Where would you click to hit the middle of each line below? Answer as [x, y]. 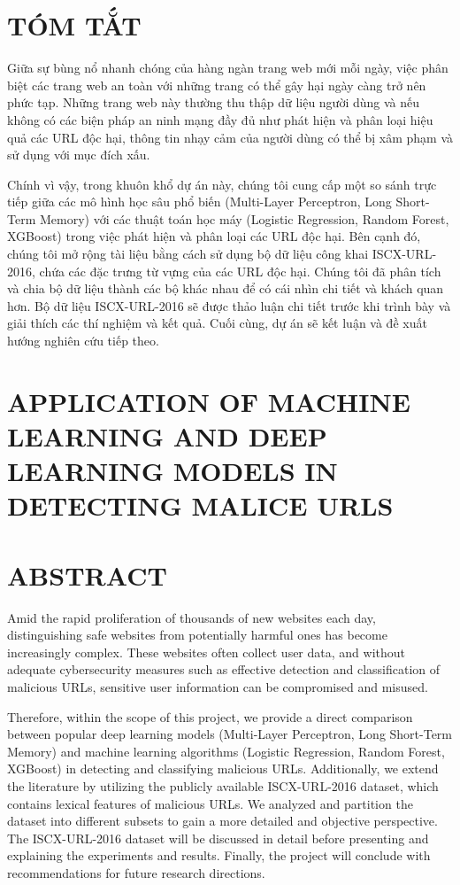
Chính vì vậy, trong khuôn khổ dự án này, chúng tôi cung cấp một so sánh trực [222, 184]
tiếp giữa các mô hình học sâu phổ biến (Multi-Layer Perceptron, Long [199, 202]
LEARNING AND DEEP [167, 436]
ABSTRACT [87, 574]
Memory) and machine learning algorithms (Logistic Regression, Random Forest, [226, 751]
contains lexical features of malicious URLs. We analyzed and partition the [210, 803]
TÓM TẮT [74, 25]
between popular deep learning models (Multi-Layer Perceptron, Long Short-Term [230, 734]
